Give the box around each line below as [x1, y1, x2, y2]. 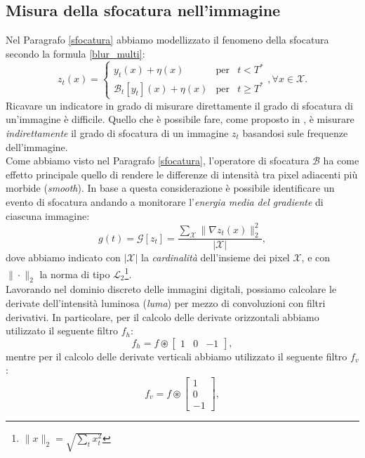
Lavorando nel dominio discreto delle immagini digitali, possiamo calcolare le [6, 282, 337, 296]
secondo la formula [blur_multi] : [6, 46, 145, 60]
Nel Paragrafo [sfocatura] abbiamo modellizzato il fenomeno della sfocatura [6, 32, 329, 47]
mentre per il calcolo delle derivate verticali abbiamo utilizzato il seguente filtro [6, 348, 347, 363]
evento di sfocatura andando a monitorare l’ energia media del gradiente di [6, 194, 324, 209]
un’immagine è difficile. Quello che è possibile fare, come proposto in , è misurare [6, 112, 354, 126]
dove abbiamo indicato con [6, 250, 121, 265]
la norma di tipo [39, 266, 110, 281]
